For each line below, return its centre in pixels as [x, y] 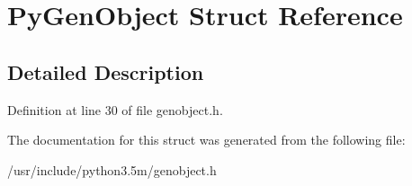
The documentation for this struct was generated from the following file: [206, 140]
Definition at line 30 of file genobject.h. [115, 109]
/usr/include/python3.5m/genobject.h [112, 169]
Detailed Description [106, 71]
